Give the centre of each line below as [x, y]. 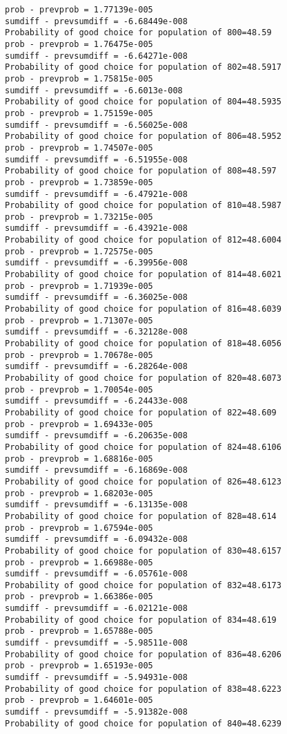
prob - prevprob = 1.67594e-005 [79, 528]
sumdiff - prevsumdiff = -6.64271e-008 [96, 56]
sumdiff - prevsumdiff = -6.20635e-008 [96, 436]
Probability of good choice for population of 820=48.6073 [143, 378]
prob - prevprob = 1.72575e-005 [79, 251]
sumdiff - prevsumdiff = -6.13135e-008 [96, 505]
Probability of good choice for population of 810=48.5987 [143, 206]
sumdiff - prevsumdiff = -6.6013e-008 [94, 90]
